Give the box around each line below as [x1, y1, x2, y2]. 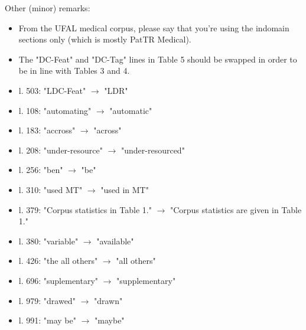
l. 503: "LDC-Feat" [18, 84, 86, 96]
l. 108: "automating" [18, 104, 92, 116]
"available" [96, 234, 134, 247]
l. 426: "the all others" [18, 254, 98, 267]
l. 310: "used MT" [18, 183, 83, 195]
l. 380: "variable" [18, 234, 79, 247]
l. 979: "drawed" [18, 294, 76, 306]
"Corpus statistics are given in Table [170, 203, 302, 215]
